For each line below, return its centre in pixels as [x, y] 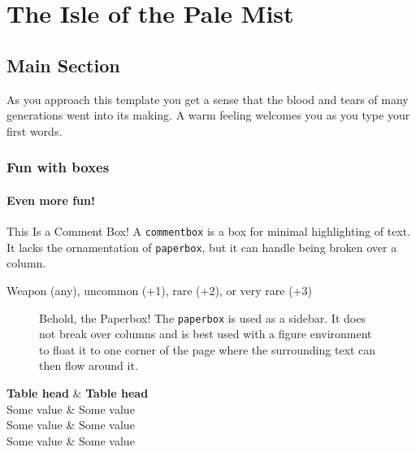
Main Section [63, 65]
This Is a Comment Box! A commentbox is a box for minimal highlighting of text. [209, 231]
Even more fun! [51, 200]
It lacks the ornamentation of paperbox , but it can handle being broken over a [202, 247]
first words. [35, 130]
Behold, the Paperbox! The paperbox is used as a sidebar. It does [202, 317]
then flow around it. [89, 365]
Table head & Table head [78, 392]
